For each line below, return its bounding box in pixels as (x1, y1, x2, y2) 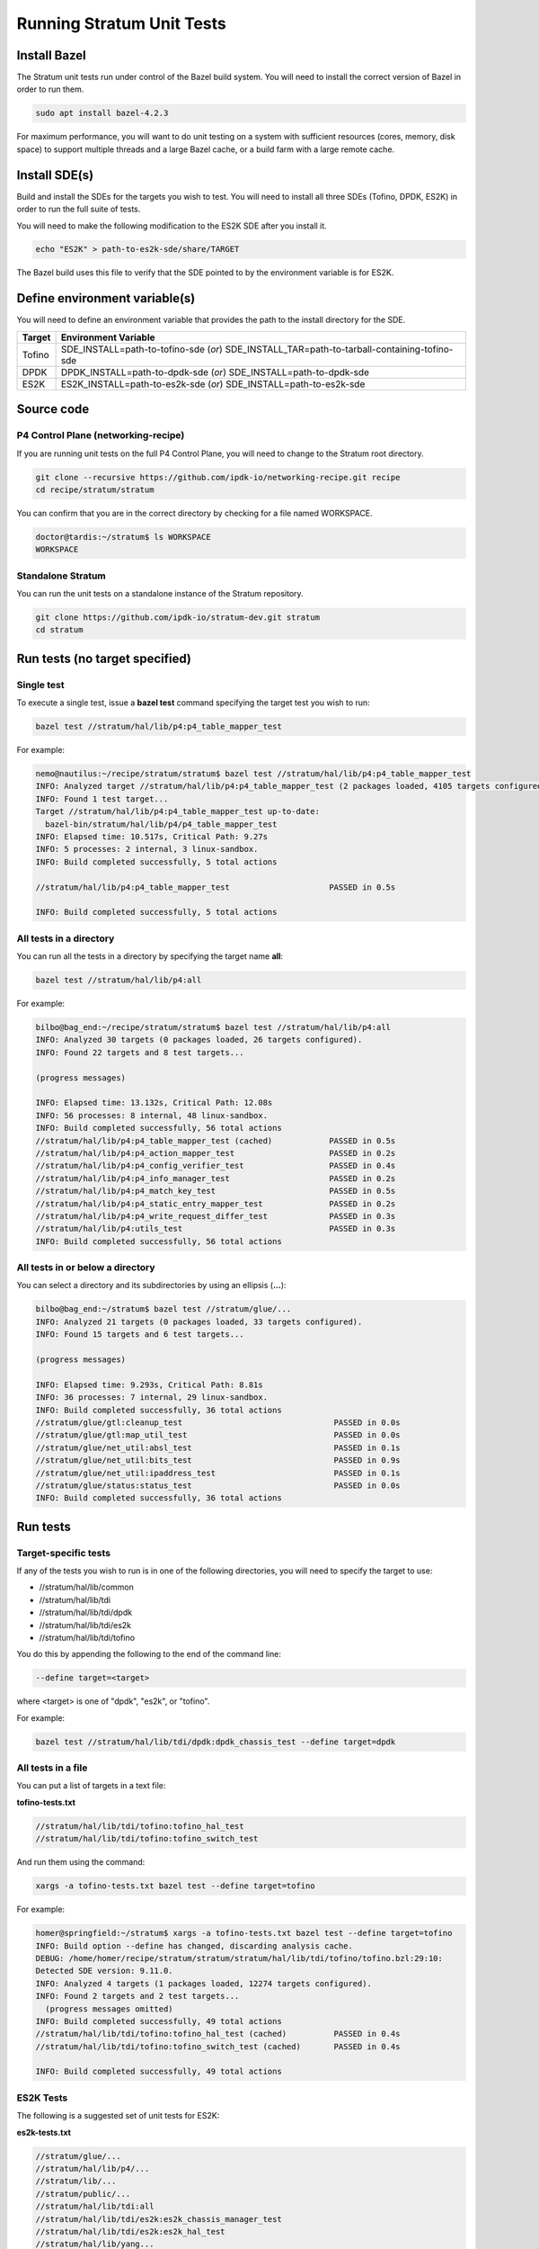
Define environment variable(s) (16, 291, 196, 306)
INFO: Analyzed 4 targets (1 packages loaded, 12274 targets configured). (35, 1978, 373, 1988)
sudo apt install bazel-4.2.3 (35, 108, 169, 119)
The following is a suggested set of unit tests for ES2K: (16, 2110, 220, 2121)
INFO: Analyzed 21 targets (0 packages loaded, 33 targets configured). (35, 1316, 363, 1327)
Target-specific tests (16, 1546, 111, 1559)
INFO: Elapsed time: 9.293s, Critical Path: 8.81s (35, 1379, 264, 1390)
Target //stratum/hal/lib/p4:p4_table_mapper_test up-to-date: (35, 806, 321, 817)
